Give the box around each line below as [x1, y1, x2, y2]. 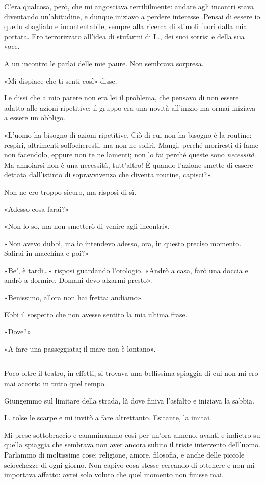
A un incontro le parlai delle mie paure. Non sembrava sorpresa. [4, 58, 204, 68]
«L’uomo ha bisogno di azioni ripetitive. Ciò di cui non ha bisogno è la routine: [4, 129, 252, 140]
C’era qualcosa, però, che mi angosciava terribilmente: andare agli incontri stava [4, 1, 254, 11]
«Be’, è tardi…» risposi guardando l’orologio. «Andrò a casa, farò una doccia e [4, 264, 248, 275]
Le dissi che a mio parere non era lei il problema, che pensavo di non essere [4, 92, 239, 103]
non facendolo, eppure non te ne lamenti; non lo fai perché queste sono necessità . [4, 149, 256, 160]
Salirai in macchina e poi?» [4, 248, 89, 258]
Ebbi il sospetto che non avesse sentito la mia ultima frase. [4, 309, 188, 319]
